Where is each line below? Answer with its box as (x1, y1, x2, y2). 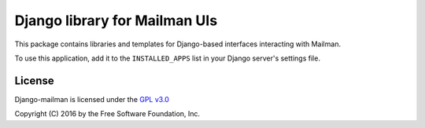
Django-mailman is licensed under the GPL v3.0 (14, 94, 169, 104)
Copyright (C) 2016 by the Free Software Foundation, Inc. (14, 109, 201, 119)
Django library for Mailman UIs (14, 12, 218, 29)
